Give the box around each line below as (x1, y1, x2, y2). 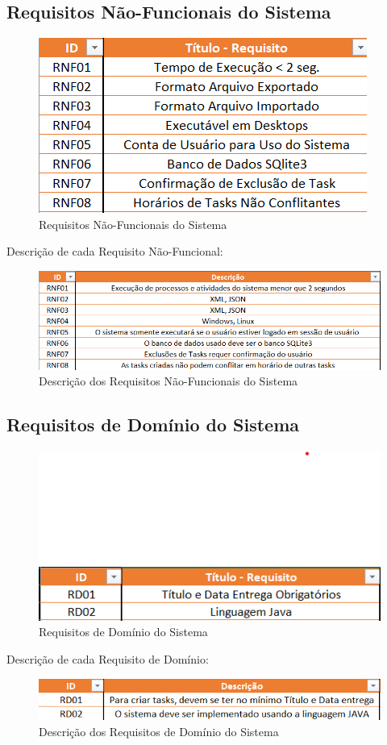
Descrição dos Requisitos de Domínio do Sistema (39, 722, 279, 739)
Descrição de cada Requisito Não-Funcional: (6, 243, 223, 260)
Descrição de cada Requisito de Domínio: (6, 650, 209, 667)
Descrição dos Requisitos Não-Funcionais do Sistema (39, 372, 298, 389)
